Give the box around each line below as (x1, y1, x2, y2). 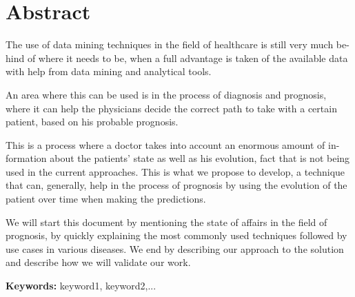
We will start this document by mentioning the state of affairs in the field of (6, 214, 327, 229)
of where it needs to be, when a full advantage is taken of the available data (27, 50, 348, 65)
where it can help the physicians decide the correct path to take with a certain (6, 101, 337, 115)
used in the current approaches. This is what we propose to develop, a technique (6, 164, 345, 178)
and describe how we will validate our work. (6, 255, 191, 269)
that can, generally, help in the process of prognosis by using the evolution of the (6, 178, 347, 192)
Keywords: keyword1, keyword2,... (6, 278, 156, 293)
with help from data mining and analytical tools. (6, 64, 212, 79)
